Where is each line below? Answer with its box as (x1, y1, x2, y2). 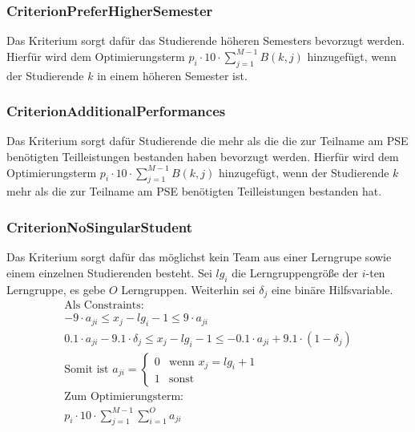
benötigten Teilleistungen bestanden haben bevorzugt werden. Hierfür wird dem (6, 148, 399, 165)
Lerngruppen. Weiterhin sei (121, 281, 256, 297)
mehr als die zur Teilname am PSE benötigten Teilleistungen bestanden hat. (6, 183, 382, 200)
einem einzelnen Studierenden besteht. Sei (6, 264, 212, 281)
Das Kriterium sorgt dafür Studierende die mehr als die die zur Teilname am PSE (6, 132, 409, 149)
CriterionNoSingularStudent (6, 216, 193, 236)
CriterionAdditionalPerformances (6, 101, 226, 121)
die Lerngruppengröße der (232, 264, 359, 281)
